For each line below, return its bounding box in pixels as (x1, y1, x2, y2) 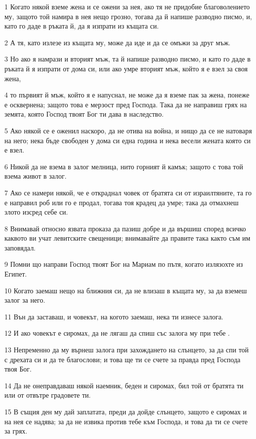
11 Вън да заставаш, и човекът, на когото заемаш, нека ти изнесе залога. (4, 311, 224, 321)
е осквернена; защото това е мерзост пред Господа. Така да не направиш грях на (4, 99, 247, 109)
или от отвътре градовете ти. (4, 390, 91, 400)
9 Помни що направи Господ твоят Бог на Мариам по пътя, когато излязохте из (4, 259, 243, 269)
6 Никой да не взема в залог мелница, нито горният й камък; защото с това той (4, 161, 243, 171)
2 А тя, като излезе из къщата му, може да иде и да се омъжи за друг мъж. (4, 37, 230, 47)
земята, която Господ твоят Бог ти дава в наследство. (4, 109, 164, 119)
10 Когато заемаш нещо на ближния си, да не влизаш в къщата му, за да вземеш (4, 285, 247, 295)
